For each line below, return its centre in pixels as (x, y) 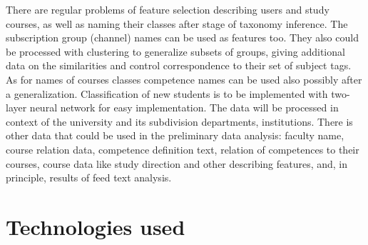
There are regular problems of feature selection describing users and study (168, 9)
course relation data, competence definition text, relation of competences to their (183, 149)
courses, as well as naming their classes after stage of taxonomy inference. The (177, 23)
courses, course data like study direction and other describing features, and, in (177, 163)
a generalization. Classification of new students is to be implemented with (167, 93)
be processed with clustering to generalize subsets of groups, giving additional (175, 51)
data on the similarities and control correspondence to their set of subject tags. (179, 65)
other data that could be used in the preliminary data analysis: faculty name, (175, 135)
